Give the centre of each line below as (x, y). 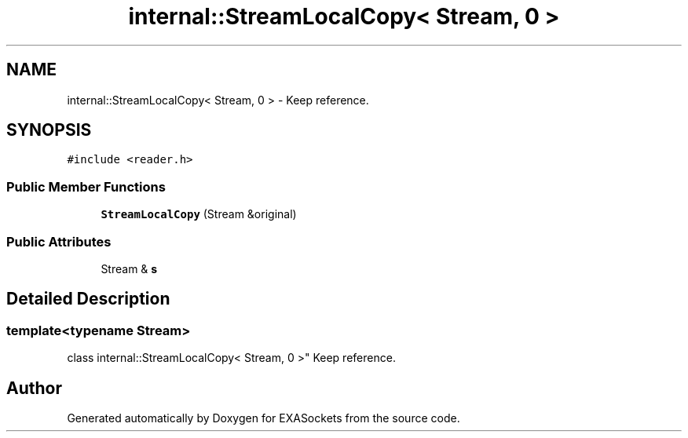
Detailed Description (88, 299)
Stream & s (129, 268)
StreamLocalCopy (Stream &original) (199, 214)
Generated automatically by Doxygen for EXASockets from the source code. (263, 418)
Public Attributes (59, 241)
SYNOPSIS (49, 130)
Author (34, 388)
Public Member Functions (86, 186)
